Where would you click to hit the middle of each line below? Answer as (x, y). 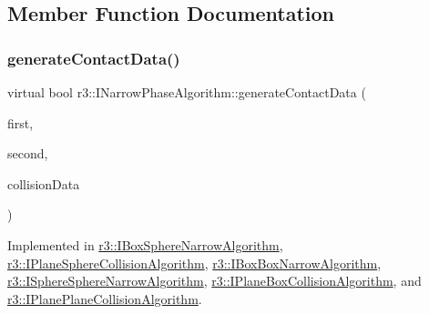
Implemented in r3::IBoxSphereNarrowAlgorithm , (145, 244)
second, (28, 153)
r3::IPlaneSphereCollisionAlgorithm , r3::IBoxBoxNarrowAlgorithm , (194, 263)
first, (20, 122)
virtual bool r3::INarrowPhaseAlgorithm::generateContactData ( (187, 92)
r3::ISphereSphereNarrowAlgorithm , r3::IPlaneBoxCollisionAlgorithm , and (214, 281)
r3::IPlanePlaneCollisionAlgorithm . (105, 298)
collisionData (44, 183)
